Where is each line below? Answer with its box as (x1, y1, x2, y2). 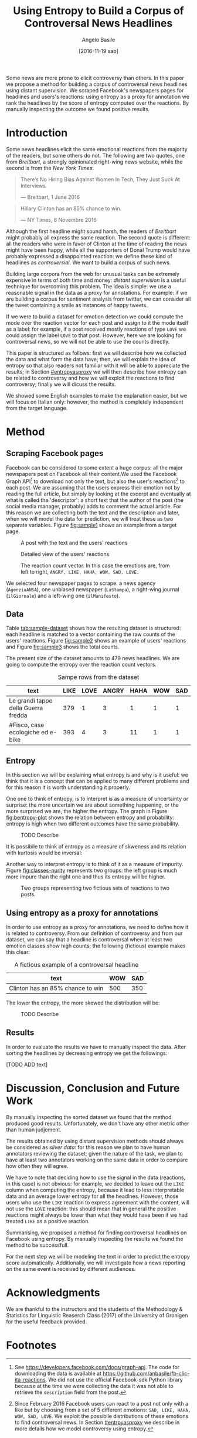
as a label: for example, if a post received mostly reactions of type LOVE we (6, 325, 186, 332)
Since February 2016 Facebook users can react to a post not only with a (14, 1400, 189, 1407)
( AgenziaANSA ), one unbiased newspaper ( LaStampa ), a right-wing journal (6, 585, 180, 592)
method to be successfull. (6, 1241, 69, 1249)
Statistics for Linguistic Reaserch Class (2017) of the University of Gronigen (6, 1311, 188, 1319)
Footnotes (6, 1339, 57, 1352)
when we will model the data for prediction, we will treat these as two (6, 515, 174, 522)
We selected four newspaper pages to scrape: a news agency (6, 580, 156, 587)
